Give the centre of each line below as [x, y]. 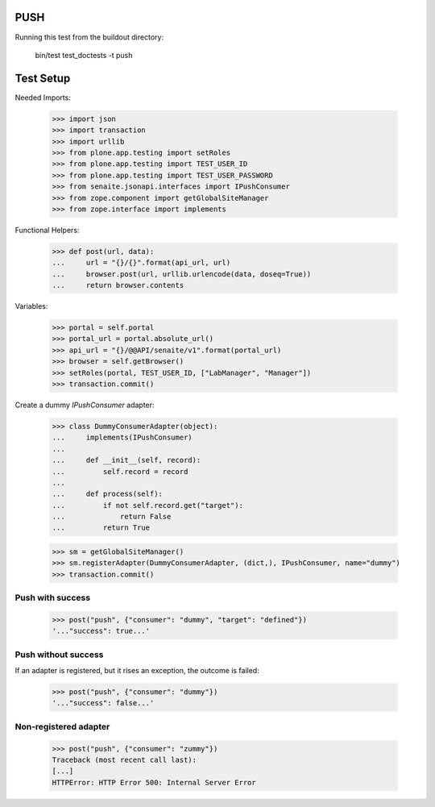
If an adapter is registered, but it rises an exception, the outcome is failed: [137, 671]
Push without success [59, 655]
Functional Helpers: [47, 230]
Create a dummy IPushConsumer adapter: [85, 405]
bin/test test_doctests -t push [84, 55]
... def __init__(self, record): [126, 460]
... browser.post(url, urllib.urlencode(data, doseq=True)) [182, 274]
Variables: [31, 306]
